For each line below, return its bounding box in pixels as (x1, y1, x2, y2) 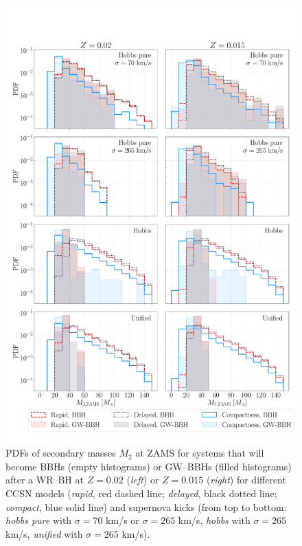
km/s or (106, 513, 139, 527)
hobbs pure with (5, 513, 72, 527)
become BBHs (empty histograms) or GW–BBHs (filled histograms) (5, 459, 292, 473)
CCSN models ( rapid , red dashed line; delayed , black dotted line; (5, 485, 277, 500)
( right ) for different (206, 472, 286, 487)
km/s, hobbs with (178, 513, 251, 527)
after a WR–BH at (5, 472, 84, 487)
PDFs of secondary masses (5, 446, 116, 460)
